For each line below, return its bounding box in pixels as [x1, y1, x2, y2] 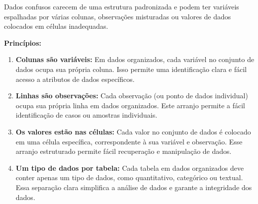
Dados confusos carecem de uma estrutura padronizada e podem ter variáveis [4, 1, 239, 11]
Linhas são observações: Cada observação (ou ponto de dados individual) [15, 90, 248, 101]
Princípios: [4, 37, 41, 48]
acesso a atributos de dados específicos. [15, 73, 135, 84]
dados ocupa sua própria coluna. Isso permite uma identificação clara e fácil [15, 64, 247, 74]
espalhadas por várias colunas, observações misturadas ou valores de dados [4, 11, 231, 21]
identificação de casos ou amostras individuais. [15, 110, 158, 120]
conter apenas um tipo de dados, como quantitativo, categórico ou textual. [15, 172, 243, 183]
